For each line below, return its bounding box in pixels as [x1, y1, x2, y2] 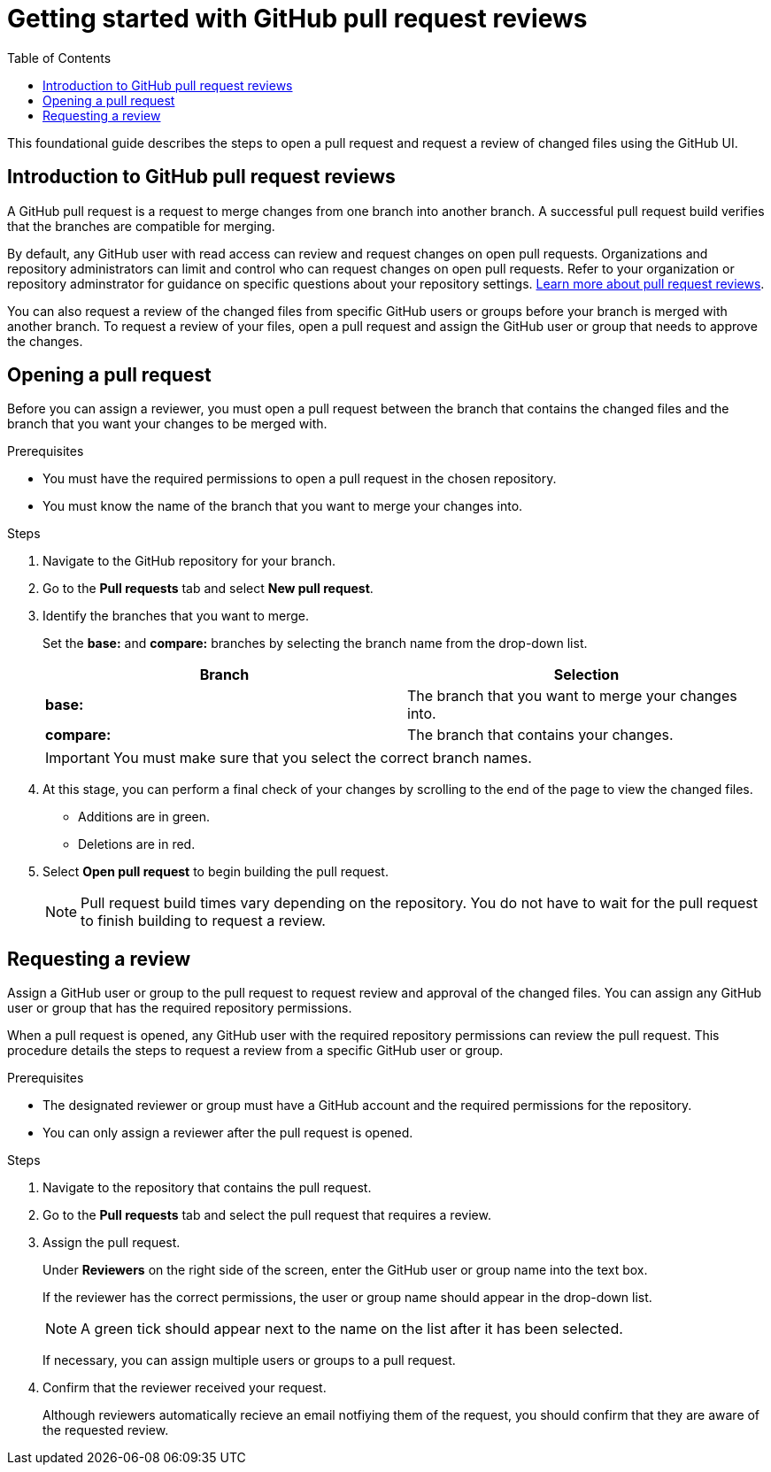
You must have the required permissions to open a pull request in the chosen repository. [42, 471, 557, 487]
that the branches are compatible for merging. [7, 218, 275, 234]
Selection [553, 666, 620, 684]
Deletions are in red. [78, 836, 196, 852]
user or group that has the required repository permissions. [7, 1000, 352, 1016]
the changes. [7, 333, 83, 349]
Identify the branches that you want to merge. [42, 608, 309, 624]
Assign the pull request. [42, 1235, 181, 1251]
